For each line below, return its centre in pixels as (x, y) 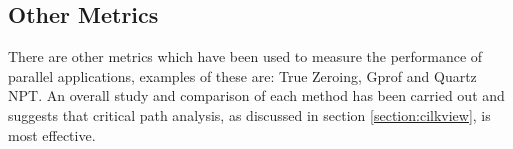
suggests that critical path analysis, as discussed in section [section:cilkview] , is (249, 114)
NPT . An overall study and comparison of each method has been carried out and (256, 95)
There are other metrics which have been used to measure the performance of (245, 56)
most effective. (52, 134)
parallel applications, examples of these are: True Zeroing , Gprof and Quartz (242, 75)
